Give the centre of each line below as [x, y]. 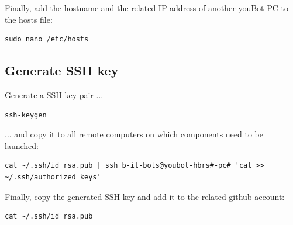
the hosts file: [29, 19]
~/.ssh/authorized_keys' [53, 177]
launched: [22, 145]
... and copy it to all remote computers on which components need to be [134, 134]
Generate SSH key [62, 70]
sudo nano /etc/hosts [47, 39]
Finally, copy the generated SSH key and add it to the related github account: [145, 196]
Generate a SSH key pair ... [54, 94]
